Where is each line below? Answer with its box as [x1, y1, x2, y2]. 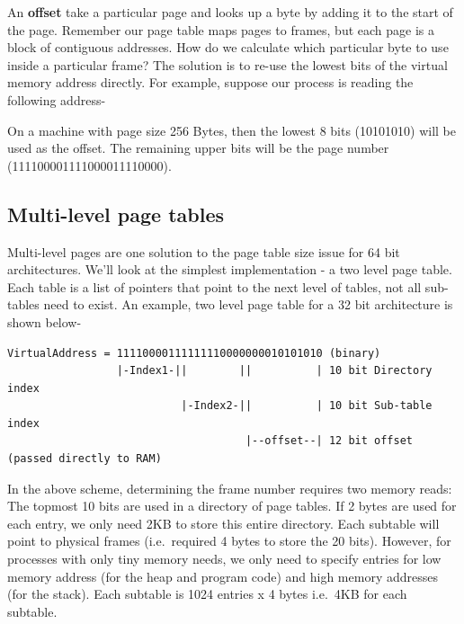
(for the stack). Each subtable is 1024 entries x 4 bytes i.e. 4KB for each [7, 584, 407, 603]
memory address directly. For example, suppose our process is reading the [7, 73, 414, 92]
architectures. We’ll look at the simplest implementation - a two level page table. [7, 260, 452, 279]
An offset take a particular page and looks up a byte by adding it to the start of [7, 3, 453, 21]
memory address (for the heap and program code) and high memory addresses [7, 566, 438, 585]
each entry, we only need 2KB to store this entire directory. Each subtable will [7, 513, 440, 532]
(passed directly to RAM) [7, 452, 162, 466]
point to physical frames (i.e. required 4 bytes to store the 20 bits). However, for [7, 531, 451, 550]
